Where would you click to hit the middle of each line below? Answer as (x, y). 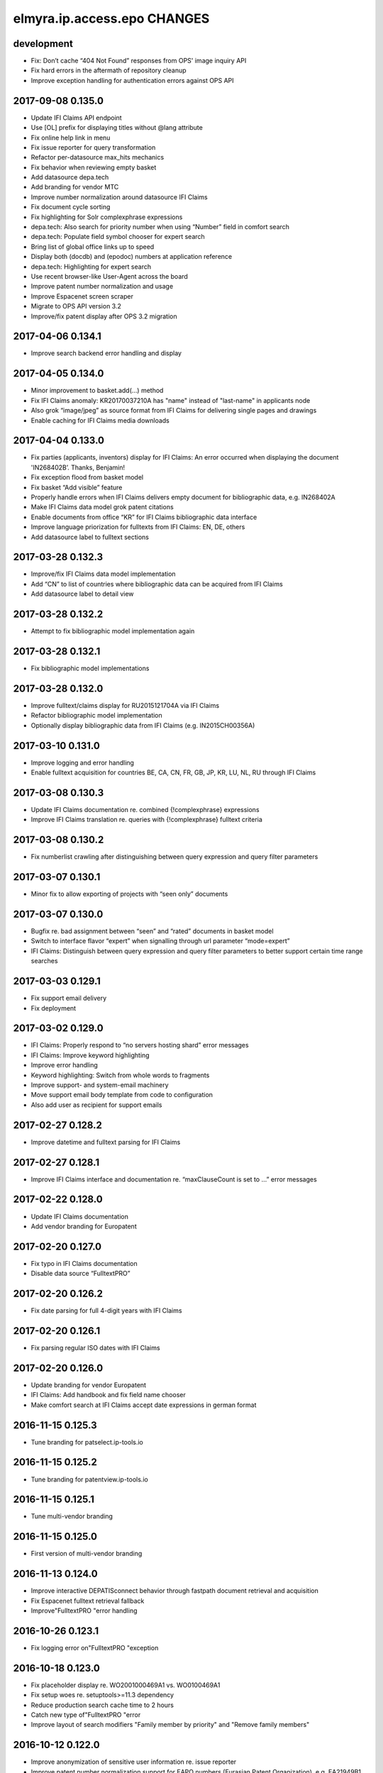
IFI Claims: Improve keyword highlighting (90, 1055)
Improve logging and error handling (83, 762)
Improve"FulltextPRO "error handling (84, 1611)
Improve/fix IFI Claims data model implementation (104, 574)
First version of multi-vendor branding (87, 1554)
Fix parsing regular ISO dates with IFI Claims (95, 1348)
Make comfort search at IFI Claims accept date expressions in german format (144, 1405)
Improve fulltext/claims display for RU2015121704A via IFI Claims (125, 705)
